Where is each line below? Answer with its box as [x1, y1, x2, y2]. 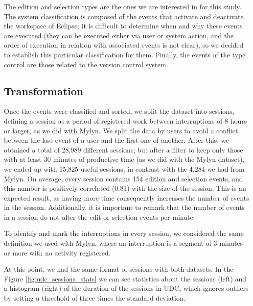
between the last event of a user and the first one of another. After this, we [4, 135, 229, 145]
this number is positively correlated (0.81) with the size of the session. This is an [4, 183, 246, 193]
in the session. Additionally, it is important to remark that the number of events [4, 202, 245, 212]
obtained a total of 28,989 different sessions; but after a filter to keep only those [4, 144, 243, 154]
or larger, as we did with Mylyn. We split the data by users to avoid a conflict [4, 125, 238, 135]
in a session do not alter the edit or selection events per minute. [4, 211, 195, 222]
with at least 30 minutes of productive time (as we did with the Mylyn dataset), [4, 154, 245, 164]
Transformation [4, 83, 84, 98]
